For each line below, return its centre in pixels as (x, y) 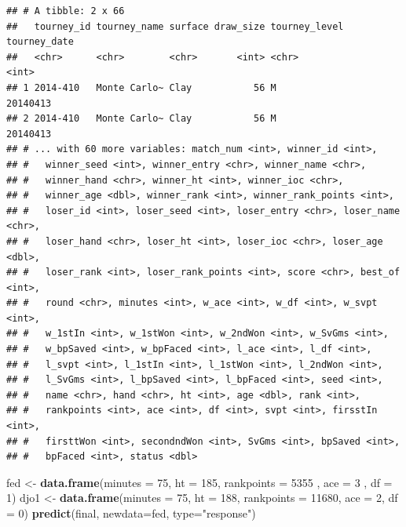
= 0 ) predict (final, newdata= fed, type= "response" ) (131, 513)
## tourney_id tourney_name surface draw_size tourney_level (175, 26)
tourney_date (40, 42)
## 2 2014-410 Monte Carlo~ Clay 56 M (141, 119)
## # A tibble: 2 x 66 (66, 11)
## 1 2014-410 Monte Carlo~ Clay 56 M (141, 87)
